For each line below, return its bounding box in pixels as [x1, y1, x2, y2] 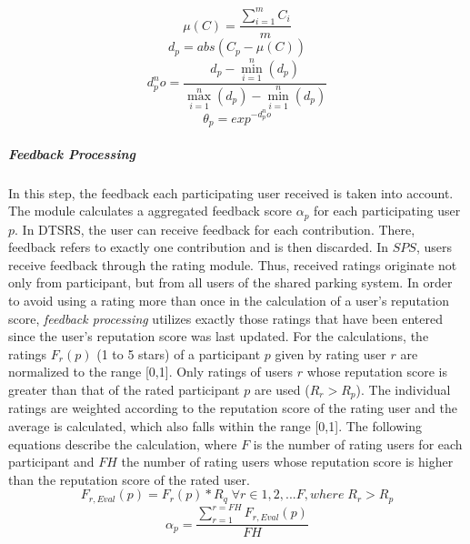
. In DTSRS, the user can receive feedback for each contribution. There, [15, 219, 415, 238]
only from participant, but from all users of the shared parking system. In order [8, 273, 453, 292]
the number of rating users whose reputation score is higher [121, 452, 454, 471]
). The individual [355, 379, 451, 398]
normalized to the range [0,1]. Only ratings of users [8, 362, 294, 381]
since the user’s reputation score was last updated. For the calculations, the [8, 327, 429, 346]
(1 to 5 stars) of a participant [96, 344, 261, 363]
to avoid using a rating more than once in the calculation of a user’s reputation [8, 290, 449, 309]
